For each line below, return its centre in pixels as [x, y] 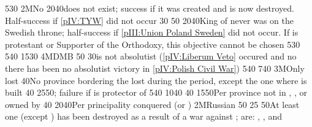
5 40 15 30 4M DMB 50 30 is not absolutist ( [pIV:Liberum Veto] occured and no [151, 56]
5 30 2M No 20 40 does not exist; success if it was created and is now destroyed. [150, 8]
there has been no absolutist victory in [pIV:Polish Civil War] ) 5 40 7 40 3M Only [155, 68]
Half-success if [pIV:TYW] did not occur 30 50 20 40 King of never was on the [149, 20]
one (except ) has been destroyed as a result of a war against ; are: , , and [143, 116]
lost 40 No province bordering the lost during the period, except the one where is [156, 80]
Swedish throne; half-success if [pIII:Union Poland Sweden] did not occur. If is [152, 32]
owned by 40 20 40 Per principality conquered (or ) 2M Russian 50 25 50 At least [152, 104]
